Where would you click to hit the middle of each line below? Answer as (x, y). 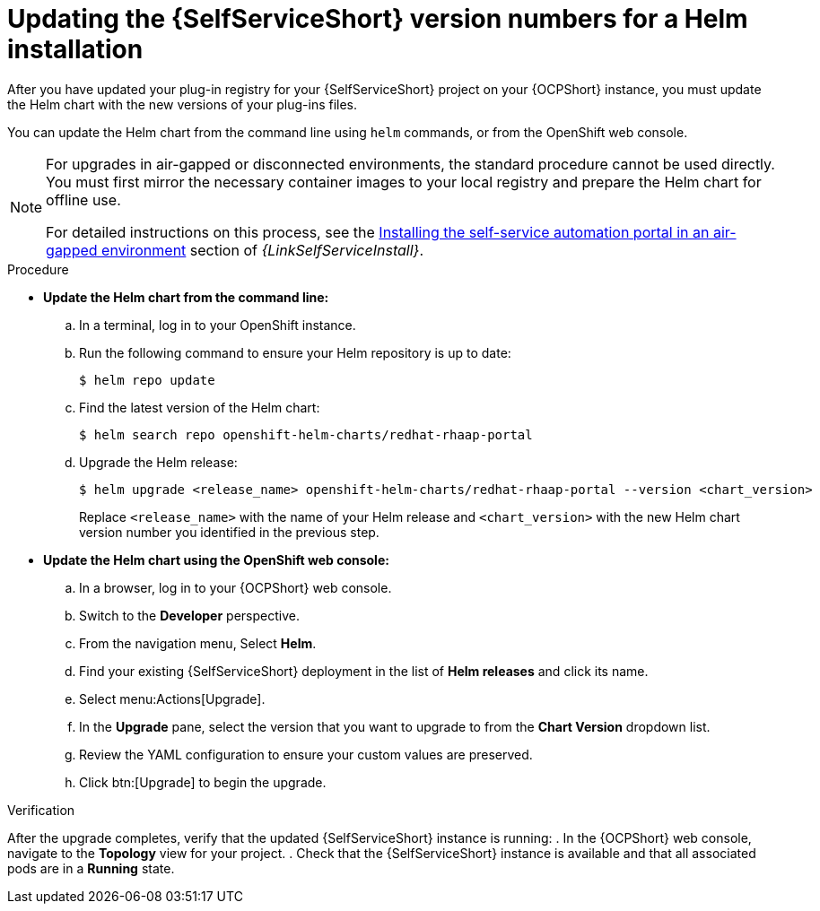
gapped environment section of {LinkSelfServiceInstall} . (235, 250)
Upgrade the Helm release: (158, 462)
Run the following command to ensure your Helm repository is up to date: (295, 352)
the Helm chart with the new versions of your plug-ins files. (183, 104)
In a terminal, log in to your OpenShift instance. (218, 325)
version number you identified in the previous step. (229, 532)
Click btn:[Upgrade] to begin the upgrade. (203, 782)
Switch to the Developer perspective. (189, 615)
